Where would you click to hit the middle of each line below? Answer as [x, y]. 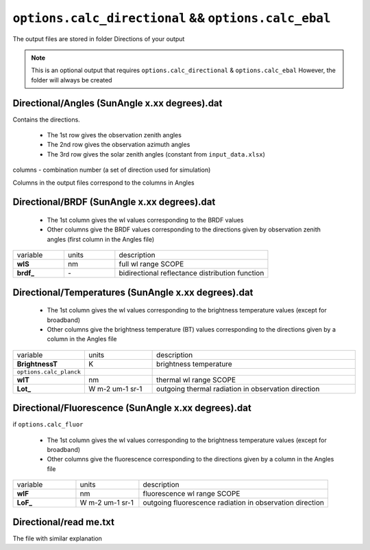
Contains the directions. [46, 119]
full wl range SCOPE [151, 264]
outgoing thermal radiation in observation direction [238, 389]
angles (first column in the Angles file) [101, 239]
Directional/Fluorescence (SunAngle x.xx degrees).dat [132, 408]
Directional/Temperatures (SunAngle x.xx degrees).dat [133, 292]
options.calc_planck [49, 372]
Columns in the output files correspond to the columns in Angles [103, 183]
